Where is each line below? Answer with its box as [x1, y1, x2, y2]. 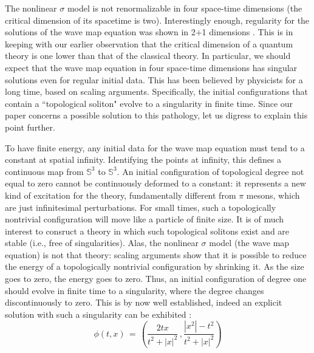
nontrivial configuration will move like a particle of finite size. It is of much [5, 213, 284, 225]
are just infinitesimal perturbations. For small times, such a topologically [5, 200, 276, 213]
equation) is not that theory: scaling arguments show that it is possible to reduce [5, 248, 307, 261]
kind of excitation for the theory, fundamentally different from [5, 188, 236, 201]
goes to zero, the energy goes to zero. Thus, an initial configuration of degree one [5, 272, 307, 285]
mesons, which [246, 188, 300, 201]
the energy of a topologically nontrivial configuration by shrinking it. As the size [5, 260, 304, 273]
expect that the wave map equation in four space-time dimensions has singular [5, 61, 298, 74]
